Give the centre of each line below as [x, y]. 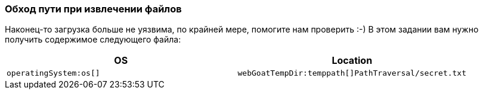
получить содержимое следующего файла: [93, 40]
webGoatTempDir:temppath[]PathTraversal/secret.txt [352, 73]
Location [352, 61]
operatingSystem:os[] [53, 73]
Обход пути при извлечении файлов [93, 9]
